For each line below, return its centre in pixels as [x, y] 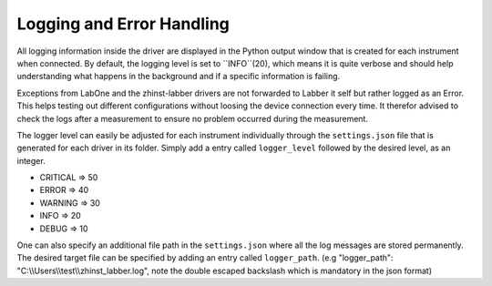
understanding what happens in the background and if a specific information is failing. [179, 77]
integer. [31, 160]
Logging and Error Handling [123, 24]
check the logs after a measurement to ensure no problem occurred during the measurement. [193, 118]
